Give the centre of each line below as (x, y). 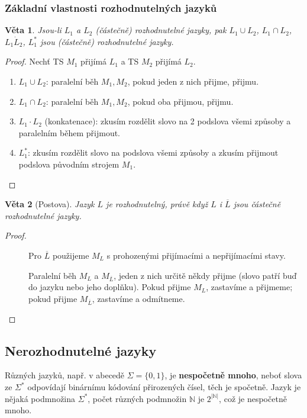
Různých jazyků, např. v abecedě (65, 375)
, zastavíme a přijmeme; (249, 287)
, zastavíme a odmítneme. (138, 298)
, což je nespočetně (253, 398)
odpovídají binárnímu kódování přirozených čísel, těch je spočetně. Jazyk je (164, 387)
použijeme (71, 255)
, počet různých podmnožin (137, 398)
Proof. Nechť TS (34, 61)
